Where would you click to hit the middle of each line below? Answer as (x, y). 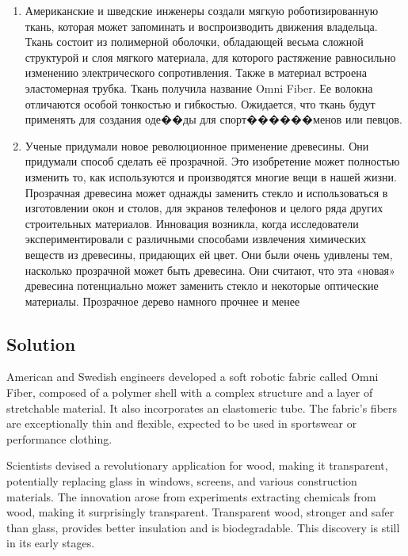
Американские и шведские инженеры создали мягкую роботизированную (202, 10)
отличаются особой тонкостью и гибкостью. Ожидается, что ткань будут (200, 103)
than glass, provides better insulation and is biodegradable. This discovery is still (203, 527)
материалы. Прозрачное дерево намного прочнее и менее (162, 301)
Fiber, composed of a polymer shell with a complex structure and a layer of (190, 392)
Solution (41, 343)
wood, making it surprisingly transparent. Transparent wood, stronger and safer (200, 512)
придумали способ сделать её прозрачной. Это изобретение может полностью (212, 161)
